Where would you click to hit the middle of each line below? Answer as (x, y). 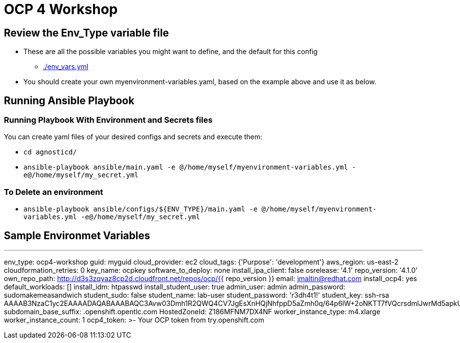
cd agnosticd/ (50, 152)
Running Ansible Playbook (69, 100)
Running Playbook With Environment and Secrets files (108, 120)
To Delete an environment (54, 192)
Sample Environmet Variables (77, 235)
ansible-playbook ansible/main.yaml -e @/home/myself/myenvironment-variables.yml (186, 167)
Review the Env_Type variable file (86, 33)
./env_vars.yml (66, 67)
